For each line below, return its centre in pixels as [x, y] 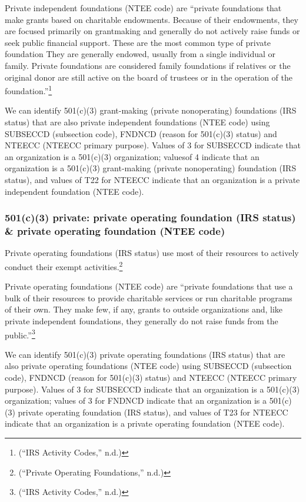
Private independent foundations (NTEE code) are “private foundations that [143, 8]
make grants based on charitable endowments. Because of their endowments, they [152, 19]
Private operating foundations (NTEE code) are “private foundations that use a [149, 286]
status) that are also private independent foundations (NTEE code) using [137, 122]
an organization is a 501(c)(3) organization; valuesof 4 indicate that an [132, 156]
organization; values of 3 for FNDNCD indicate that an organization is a [136, 400]
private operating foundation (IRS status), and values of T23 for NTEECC [153, 412]
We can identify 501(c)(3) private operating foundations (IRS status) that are [145, 354]
